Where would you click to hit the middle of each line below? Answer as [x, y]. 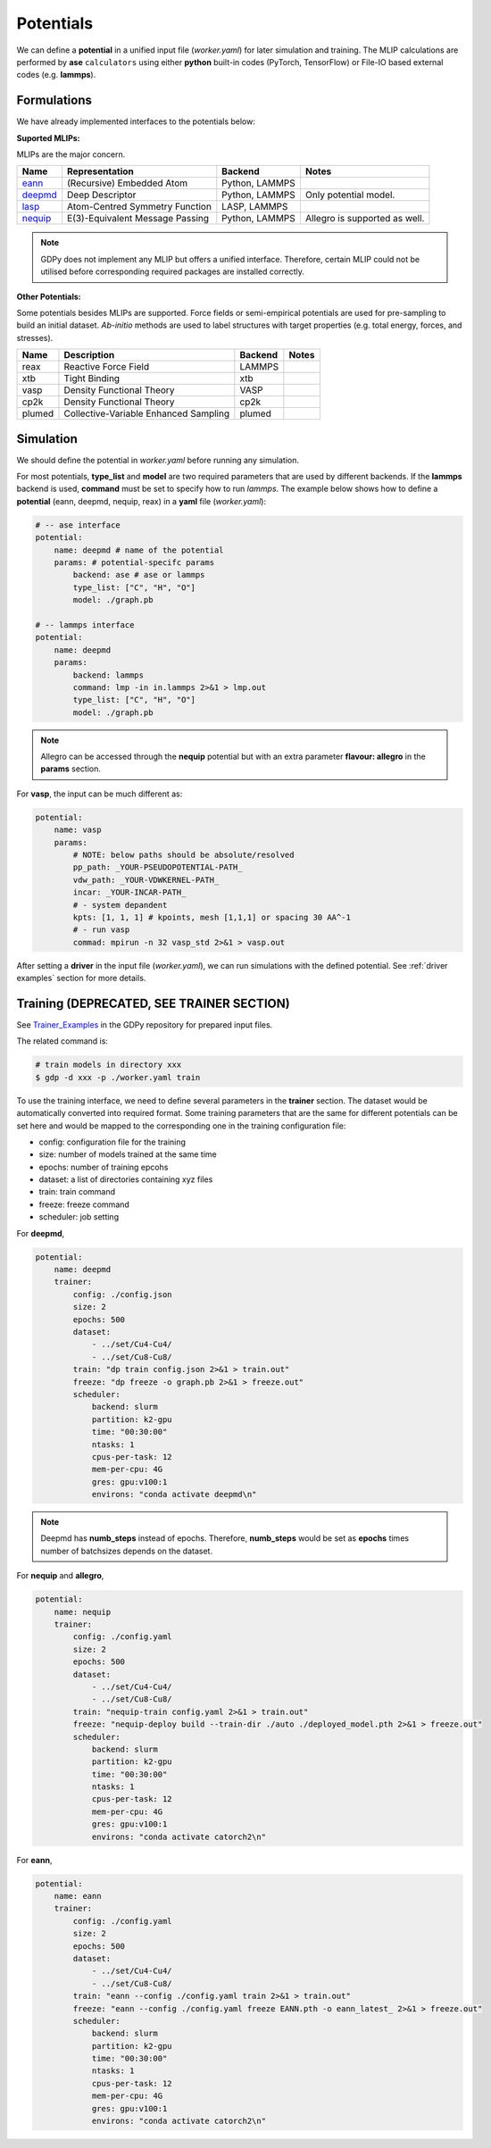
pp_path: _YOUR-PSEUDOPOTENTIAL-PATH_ [158, 867]
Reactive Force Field [107, 367]
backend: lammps [108, 675]
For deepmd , [41, 1233]
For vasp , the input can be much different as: [100, 794]
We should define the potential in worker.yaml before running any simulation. [158, 460]
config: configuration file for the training [112, 1142]
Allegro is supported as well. [365, 219]
